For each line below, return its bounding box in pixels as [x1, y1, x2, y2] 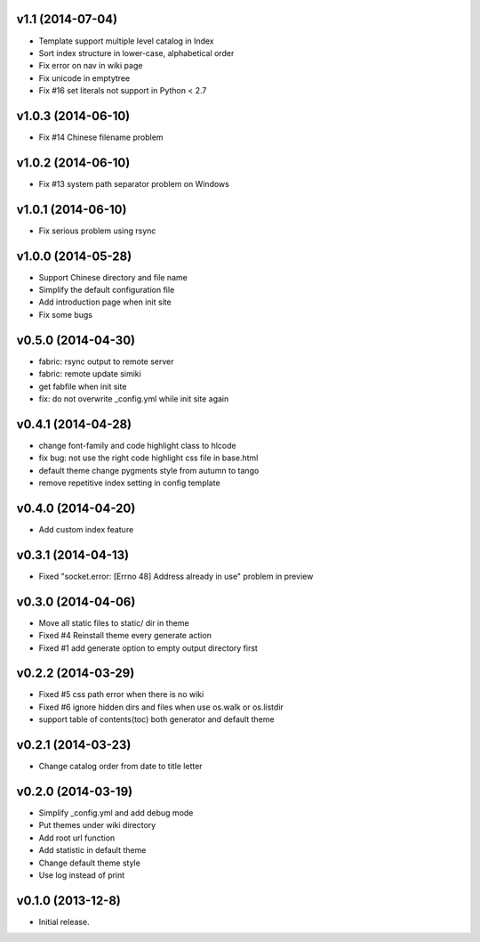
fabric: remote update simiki [38, 369, 141, 379]
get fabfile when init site [38, 381, 127, 392]
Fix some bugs [38, 309, 93, 320]
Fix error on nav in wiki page [38, 61, 143, 71]
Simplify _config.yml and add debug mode [38, 808, 194, 818]
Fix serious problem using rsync [38, 225, 156, 236]
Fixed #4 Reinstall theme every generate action [38, 630, 212, 641]
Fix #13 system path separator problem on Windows [38, 178, 230, 189]
